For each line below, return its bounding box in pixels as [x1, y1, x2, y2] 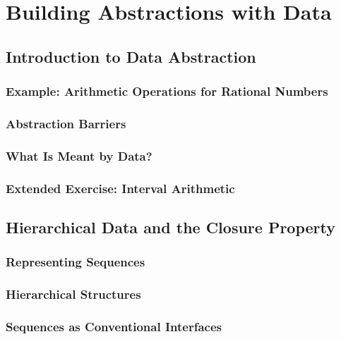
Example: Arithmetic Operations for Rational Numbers [6, 82, 328, 100]
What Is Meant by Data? [6, 147, 152, 164]
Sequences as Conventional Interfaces [6, 317, 222, 335]
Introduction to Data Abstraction [6, 45, 256, 67]
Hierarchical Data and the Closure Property [6, 216, 336, 238]
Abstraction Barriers [6, 114, 126, 132]
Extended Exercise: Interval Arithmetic [6, 179, 235, 197]
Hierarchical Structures [6, 285, 141, 303]
